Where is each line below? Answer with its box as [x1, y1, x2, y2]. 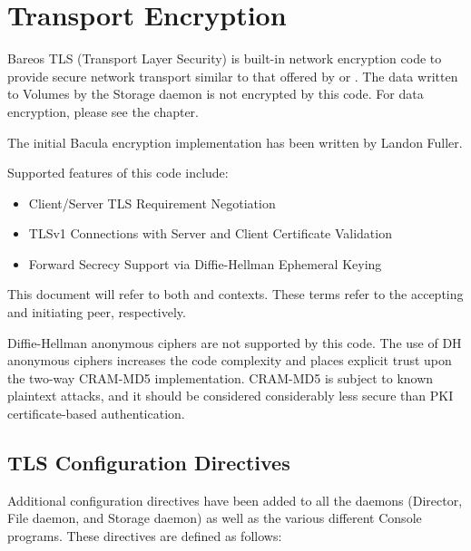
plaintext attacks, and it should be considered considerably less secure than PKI [7, 386, 454, 405]
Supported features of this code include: [7, 163, 229, 182]
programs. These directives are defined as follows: [7, 527, 282, 546]
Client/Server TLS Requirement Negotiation [28, 193, 276, 212]
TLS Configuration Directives [7, 449, 290, 477]
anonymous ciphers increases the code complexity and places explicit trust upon [7, 351, 452, 370]
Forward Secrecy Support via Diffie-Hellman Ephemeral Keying [28, 254, 382, 273]
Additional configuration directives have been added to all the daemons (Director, [7, 490, 463, 509]
